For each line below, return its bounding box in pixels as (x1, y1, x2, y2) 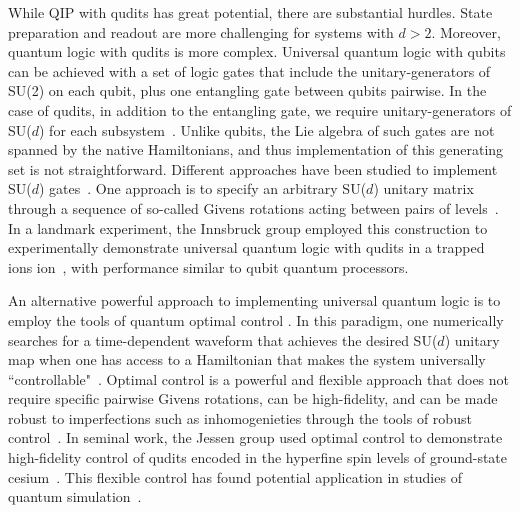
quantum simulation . (8, 486, 142, 507)
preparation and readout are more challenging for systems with (8, 21, 394, 42)
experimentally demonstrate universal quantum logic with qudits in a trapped (8, 237, 485, 258)
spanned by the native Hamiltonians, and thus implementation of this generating (8, 139, 504, 160)
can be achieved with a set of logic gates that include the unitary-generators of (8, 60, 491, 81)
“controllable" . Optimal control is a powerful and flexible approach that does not (8, 368, 510, 389)
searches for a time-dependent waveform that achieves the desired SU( (8, 329, 438, 350)
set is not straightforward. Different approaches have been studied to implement (8, 158, 498, 179)
